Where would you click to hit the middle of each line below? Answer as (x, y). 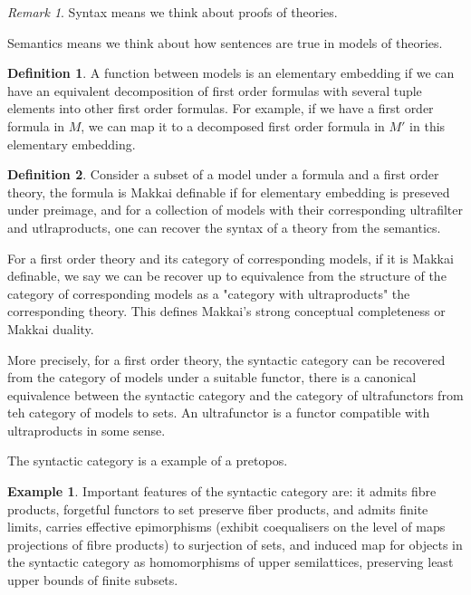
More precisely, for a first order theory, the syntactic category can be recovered (226, 359)
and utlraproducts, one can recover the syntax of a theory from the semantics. (224, 227)
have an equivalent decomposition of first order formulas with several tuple (215, 90)
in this (428, 125)
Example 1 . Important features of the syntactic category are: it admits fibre (222, 491)
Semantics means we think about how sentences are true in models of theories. (225, 42)
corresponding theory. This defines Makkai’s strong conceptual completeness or (226, 311)
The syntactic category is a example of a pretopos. (148, 461)
